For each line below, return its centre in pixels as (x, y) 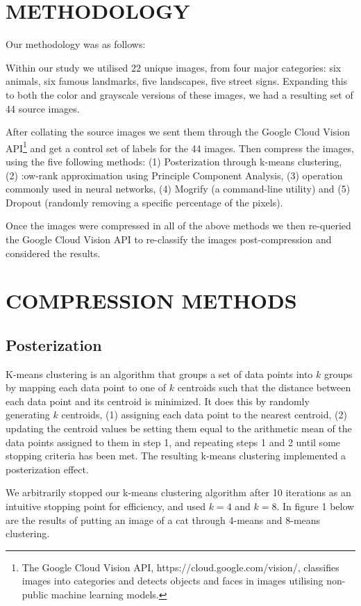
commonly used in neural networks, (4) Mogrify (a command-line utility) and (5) (178, 189)
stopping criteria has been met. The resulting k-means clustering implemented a (176, 456)
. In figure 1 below (316, 506)
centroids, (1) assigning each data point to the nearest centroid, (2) (204, 415)
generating (28, 415)
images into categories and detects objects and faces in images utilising (173, 581)
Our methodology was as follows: (76, 44)
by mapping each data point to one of (86, 387)
